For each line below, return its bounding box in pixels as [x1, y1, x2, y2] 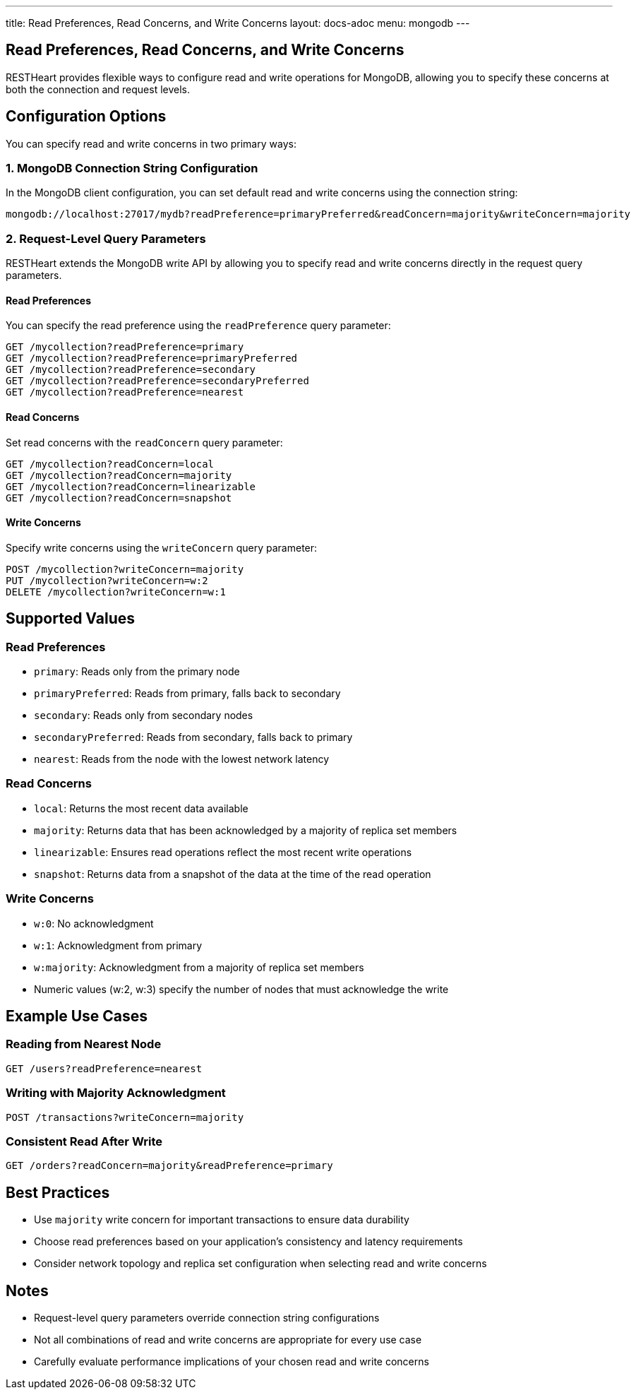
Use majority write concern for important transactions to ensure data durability [34, 1213, 409, 1226]
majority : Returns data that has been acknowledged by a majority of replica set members [34, 824, 457, 836]
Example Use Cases [6, 1007, 148, 1025]
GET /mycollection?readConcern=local [6, 458, 215, 470]
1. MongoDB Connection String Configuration [6, 161, 258, 176]
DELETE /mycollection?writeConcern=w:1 [6, 586, 226, 598]
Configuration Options [6, 107, 167, 126]
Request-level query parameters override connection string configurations [34, 1311, 380, 1324]
